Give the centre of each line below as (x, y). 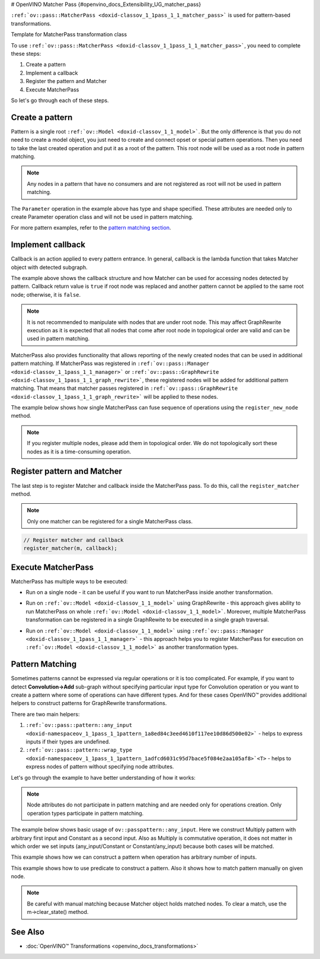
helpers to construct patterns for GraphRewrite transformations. (89, 703)
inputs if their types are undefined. (68, 741)
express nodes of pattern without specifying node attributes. (100, 767)
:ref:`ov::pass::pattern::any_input (79, 725)
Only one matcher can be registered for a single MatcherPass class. (110, 521)
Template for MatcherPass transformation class (69, 34)
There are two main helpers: (45, 714)
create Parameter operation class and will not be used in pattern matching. (102, 217)
